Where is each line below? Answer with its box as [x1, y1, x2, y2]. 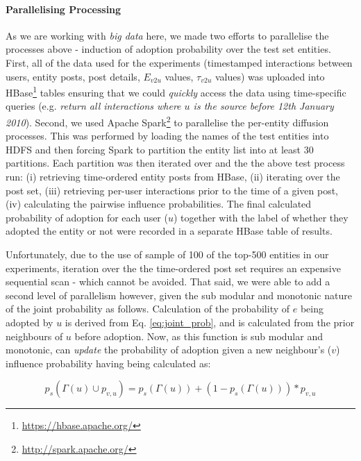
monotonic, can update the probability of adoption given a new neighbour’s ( [6, 342, 332, 357]
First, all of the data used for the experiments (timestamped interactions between [6, 55, 353, 69]
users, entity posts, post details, [6, 69, 140, 83]
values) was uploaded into [215, 69, 325, 83]
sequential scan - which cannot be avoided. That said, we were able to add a [6, 274, 330, 289]
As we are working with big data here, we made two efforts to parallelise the [6, 28, 329, 42]
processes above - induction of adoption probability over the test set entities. [6, 42, 331, 56]
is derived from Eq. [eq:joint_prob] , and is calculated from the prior [65, 315, 355, 329]
